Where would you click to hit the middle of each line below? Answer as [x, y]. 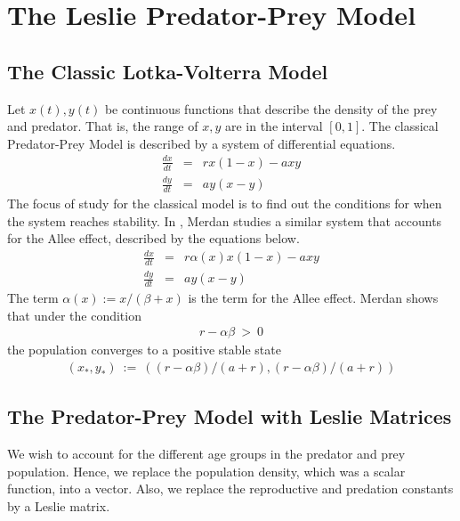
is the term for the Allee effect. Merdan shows [313, 298]
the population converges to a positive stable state [144, 350]
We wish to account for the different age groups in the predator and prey [206, 454]
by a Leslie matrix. [59, 506]
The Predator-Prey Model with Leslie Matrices [230, 416]
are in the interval [274, 126]
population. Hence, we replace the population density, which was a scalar [206, 471]
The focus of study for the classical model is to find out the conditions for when [225, 203]
